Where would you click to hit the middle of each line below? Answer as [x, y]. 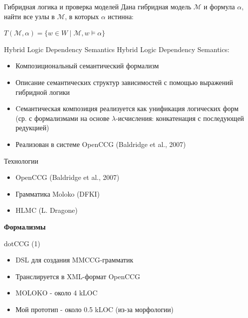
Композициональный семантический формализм [87, 66]
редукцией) [32, 128]
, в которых [82, 16]
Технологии [21, 160]
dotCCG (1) [22, 243]
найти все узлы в [29, 16]
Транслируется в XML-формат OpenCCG [78, 276]
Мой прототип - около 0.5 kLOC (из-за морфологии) [95, 309]
